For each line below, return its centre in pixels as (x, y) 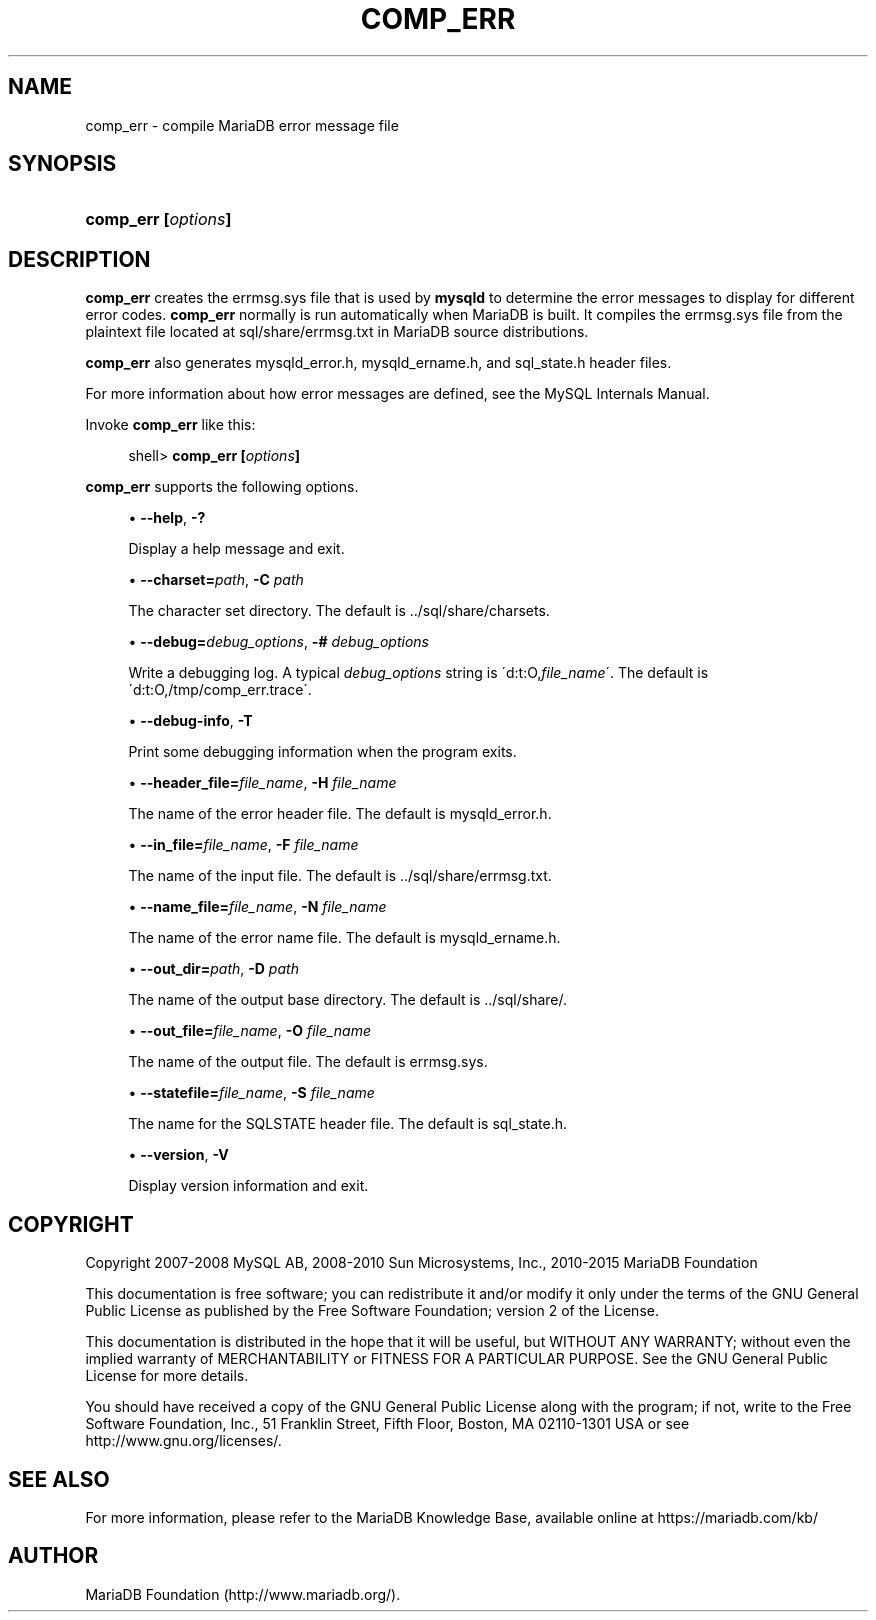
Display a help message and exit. (236, 549)
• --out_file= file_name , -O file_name (250, 1031)
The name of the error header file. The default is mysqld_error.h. (340, 814)
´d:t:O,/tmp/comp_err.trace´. (220, 690)
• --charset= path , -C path (216, 580)
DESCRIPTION (79, 259)
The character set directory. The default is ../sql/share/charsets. (339, 611)
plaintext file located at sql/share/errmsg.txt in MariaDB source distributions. (337, 332)
